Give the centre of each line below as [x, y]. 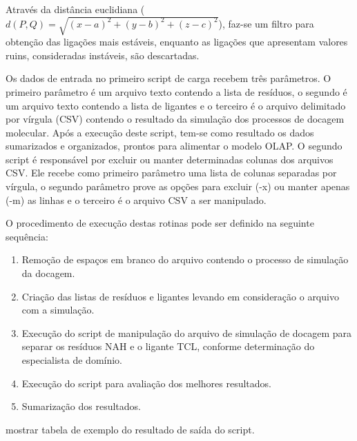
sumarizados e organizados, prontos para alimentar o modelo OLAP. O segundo [174, 146]
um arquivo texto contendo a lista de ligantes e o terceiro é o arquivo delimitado [176, 105]
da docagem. [48, 273]
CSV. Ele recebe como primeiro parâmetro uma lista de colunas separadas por [171, 173]
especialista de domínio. [72, 360]
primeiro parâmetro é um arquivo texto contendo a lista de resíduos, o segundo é [176, 91]
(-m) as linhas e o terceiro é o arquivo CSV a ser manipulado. [136, 199]
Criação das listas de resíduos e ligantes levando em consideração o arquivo [180, 296]
